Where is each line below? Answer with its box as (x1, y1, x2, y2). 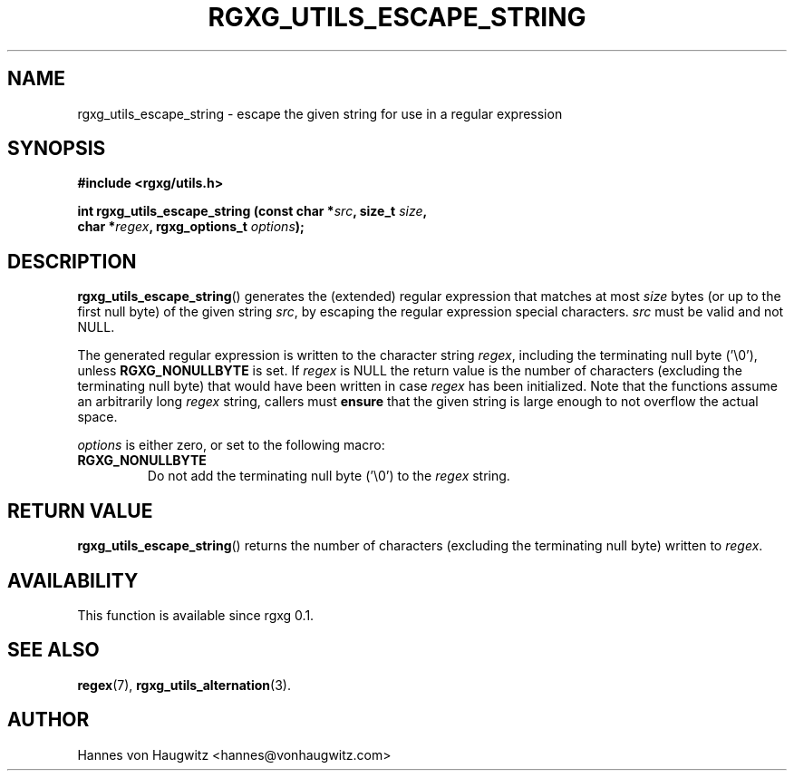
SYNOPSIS (7, 137, 106, 160)
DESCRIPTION (7, 249, 137, 273)
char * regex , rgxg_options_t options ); (77, 219, 305, 235)
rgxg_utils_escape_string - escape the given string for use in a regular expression (77, 105, 563, 122)
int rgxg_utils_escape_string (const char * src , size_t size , (77, 203, 428, 219)
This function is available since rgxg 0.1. (77, 607, 315, 623)
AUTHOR (7, 708, 90, 732)
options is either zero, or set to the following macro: (77, 437, 385, 453)
